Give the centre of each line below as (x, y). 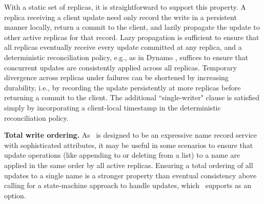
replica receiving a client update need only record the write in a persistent (120, 17)
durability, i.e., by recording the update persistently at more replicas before (123, 87)
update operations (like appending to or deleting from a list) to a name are (122, 155)
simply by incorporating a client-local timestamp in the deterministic (113, 107)
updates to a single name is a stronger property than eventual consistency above (130, 175)
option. (15, 195)
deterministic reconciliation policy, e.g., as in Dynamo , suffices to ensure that (126, 57)
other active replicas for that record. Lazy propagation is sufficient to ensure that (132, 37)
